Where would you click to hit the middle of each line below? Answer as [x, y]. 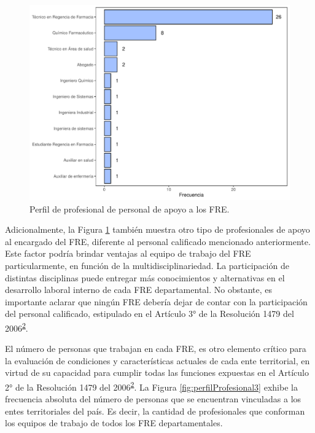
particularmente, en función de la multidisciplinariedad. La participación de [147, 265]
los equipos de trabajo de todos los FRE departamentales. [114, 423]
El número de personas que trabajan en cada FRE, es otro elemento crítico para [156, 349]
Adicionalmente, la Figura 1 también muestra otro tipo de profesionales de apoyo [157, 229]
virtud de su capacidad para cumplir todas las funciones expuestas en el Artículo [157, 373]
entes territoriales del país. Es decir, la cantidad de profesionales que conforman [155, 411]
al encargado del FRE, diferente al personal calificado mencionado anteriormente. [158, 241]
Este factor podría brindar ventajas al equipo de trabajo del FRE [128, 253]
